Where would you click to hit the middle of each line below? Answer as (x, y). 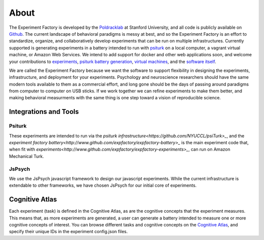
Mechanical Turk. (26, 156)
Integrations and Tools (44, 112)
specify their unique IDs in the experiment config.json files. (68, 232)
